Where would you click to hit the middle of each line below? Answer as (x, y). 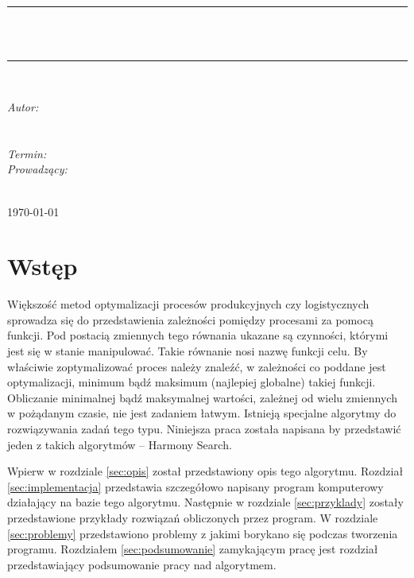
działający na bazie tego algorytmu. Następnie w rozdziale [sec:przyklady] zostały (205, 502)
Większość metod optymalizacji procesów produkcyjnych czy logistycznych (188, 304)
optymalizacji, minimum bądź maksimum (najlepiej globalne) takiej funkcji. (192, 382)
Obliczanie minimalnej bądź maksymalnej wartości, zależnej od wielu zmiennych (202, 397)
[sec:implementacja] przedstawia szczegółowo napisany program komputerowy (195, 486)
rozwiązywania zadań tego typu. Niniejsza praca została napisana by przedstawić (204, 429)
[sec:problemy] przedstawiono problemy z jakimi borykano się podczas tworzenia (203, 533)
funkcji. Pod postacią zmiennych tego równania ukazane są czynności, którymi (198, 335)
